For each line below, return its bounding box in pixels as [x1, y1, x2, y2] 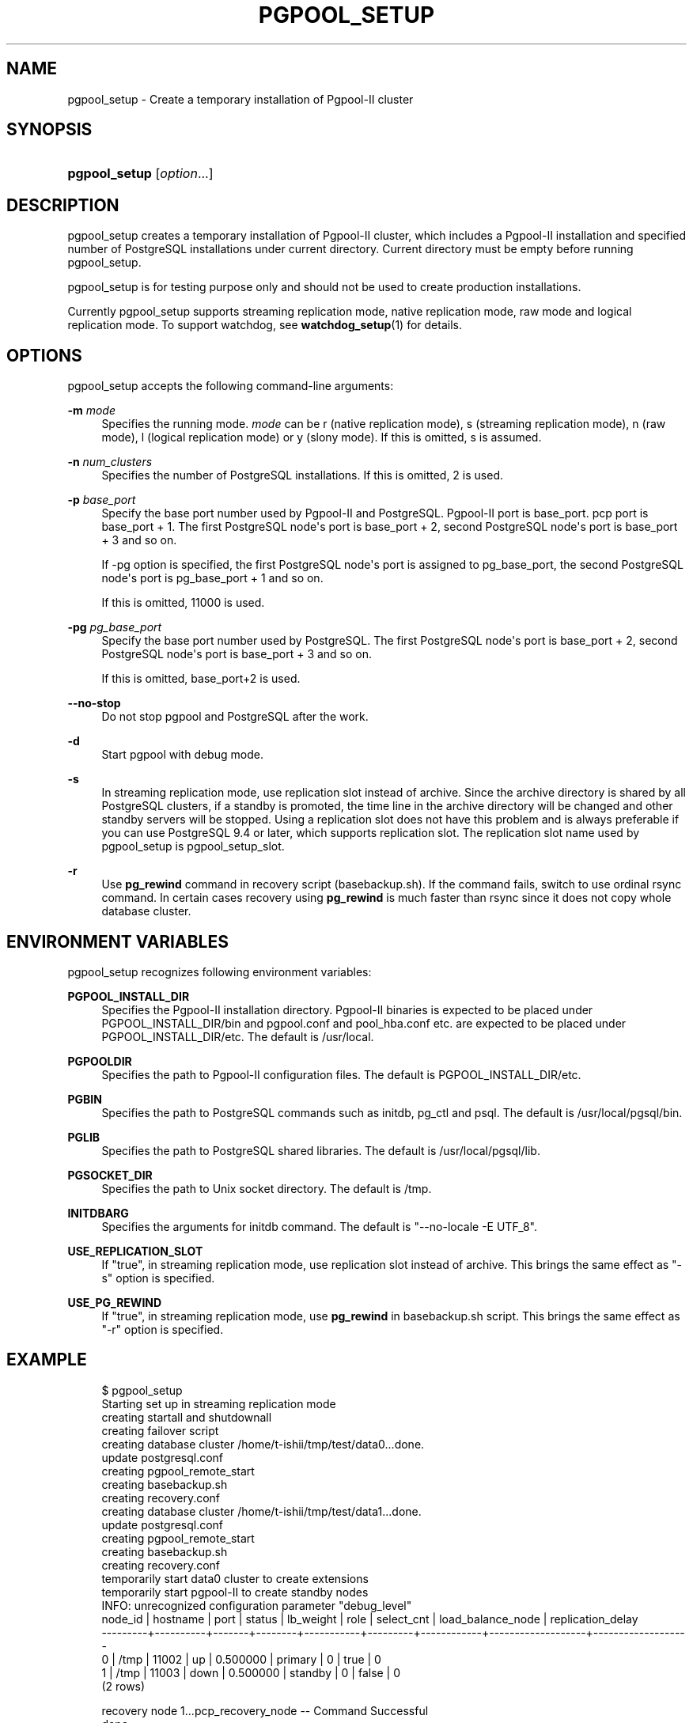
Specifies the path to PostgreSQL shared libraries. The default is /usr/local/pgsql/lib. [101, 1143, 540, 1157]
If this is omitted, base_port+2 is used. [101, 672, 301, 686]
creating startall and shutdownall [101, 1410, 272, 1424]
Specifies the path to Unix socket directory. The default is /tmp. [101, 1181, 432, 1195]
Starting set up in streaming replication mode [101, 1396, 336, 1411]
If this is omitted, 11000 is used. [101, 596, 265, 610]
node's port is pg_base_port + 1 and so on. [101, 571, 324, 585]
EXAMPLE [6, 1350, 87, 1370]
